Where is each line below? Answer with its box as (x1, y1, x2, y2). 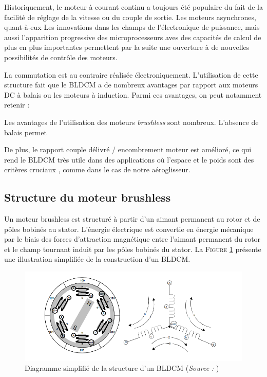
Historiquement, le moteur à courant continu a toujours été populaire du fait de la (4, 2, 263, 12)
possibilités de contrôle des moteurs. (4, 51, 118, 62)
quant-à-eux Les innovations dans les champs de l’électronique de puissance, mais (4, 22, 260, 32)
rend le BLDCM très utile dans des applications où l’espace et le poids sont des (4, 154, 254, 165)
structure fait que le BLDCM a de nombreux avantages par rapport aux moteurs (4, 79, 258, 90)
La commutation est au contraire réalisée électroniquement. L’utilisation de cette (4, 69, 258, 80)
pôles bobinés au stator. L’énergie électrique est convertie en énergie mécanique (4, 223, 254, 234)
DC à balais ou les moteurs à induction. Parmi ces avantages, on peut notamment (4, 89, 262, 100)
